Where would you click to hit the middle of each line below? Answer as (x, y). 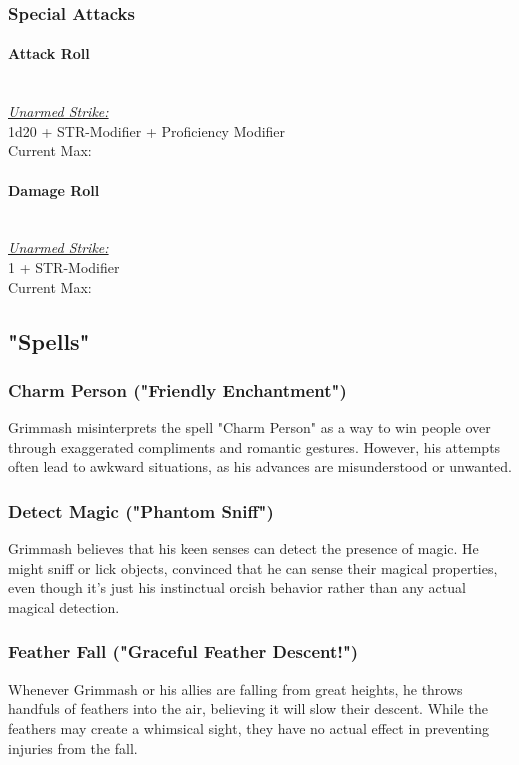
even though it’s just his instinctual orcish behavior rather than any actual (237, 587)
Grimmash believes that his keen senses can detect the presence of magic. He (243, 548)
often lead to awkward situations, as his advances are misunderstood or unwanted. (260, 466)
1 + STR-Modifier (64, 267)
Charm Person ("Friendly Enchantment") (177, 389)
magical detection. (64, 606)
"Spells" (49, 340)
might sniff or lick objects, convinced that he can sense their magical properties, (253, 567)
